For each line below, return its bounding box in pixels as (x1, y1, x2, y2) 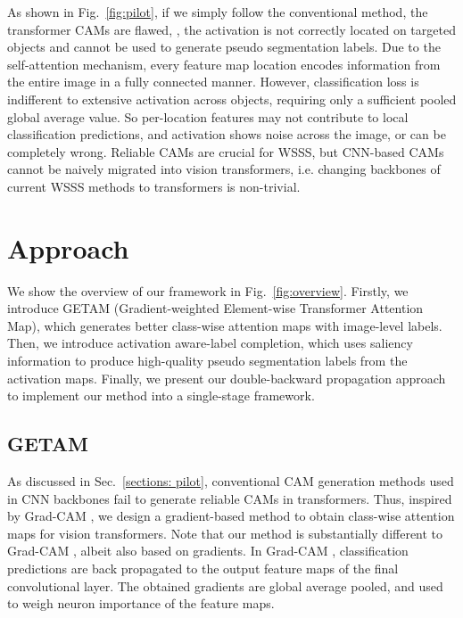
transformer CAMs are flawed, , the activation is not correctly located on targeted (7, 20, 456, 38)
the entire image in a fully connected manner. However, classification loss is (7, 72, 419, 91)
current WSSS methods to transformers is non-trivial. (7, 177, 301, 195)
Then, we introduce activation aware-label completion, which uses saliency (7, 334, 413, 352)
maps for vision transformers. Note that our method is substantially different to (7, 523, 443, 542)
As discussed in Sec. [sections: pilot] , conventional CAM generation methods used (7, 472, 454, 490)
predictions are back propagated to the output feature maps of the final (7, 558, 399, 577)
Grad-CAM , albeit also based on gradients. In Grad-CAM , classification (7, 541, 409, 560)
